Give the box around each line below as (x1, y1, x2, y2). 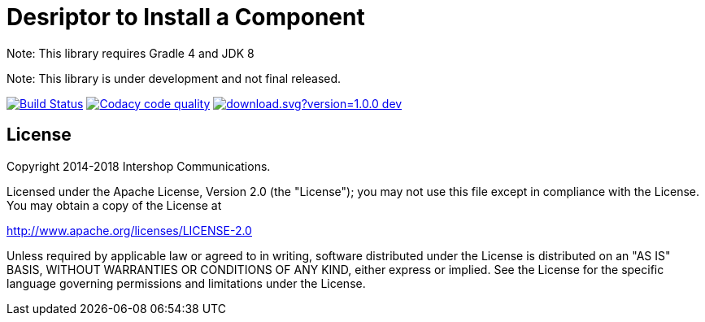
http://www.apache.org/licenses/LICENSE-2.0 (7, 223, 252, 237)
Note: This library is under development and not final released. (7, 71, 342, 85)
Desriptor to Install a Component (7, 3, 365, 31)
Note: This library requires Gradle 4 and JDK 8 (7, 46, 255, 60)
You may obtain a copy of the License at (7, 198, 222, 212)
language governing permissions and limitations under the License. (7, 276, 366, 290)
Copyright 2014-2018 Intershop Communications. (7, 159, 271, 173)
